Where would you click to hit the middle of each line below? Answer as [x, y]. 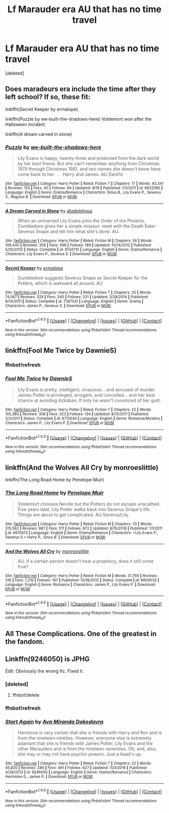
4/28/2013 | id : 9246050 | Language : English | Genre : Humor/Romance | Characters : [79, 772]
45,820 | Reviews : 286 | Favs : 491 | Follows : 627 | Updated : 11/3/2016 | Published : [76, 768]
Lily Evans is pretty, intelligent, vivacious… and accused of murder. [87, 390]
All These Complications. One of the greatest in [81, 634]
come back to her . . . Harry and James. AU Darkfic [70, 174]
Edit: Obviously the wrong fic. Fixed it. [45, 671]
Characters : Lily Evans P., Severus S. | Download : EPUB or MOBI [61, 254]
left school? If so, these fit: [48, 97]
